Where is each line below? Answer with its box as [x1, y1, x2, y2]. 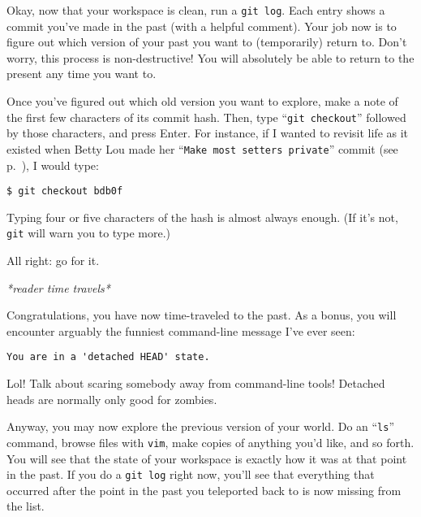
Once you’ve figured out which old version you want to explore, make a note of [6, 93, 398, 110]
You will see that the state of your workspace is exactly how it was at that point [6, 450, 407, 467]
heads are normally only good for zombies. [6, 390, 217, 407]
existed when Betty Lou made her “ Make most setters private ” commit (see [6, 140, 398, 157]
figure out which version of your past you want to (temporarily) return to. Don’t [6, 33, 407, 50]
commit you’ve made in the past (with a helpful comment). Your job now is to [6, 17, 397, 34]
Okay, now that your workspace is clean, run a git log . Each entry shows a [6, 2, 385, 18]
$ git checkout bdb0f [6, 185, 123, 198]
